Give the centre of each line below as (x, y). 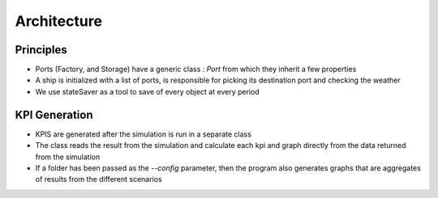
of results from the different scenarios (99, 179)
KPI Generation (54, 114)
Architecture (59, 21)
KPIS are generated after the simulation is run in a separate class (143, 134)
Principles (41, 50)
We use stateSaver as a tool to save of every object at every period (147, 91)
